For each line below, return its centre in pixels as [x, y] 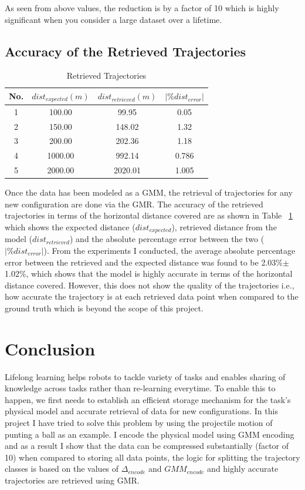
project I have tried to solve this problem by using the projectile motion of [139, 423]
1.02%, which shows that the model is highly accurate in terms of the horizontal [149, 273]
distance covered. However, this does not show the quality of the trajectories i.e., [150, 285]
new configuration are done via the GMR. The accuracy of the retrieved [134, 204]
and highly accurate [243, 469]
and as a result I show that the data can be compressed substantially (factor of [147, 446]
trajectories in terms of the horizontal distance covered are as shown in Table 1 [149, 215]
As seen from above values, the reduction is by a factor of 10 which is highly [142, 8]
